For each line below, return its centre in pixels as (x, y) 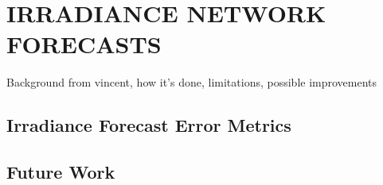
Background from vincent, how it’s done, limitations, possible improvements (192, 82)
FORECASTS (84, 44)
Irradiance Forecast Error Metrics (149, 125)
